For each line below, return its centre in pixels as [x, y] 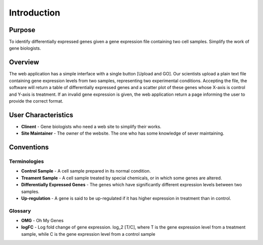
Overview [24, 62]
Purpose [22, 30]
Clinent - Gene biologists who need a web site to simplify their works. [91, 126]
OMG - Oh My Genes [42, 221]
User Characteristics [41, 115]
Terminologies [26, 161]
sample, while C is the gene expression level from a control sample [88, 234]
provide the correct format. [36, 101]
